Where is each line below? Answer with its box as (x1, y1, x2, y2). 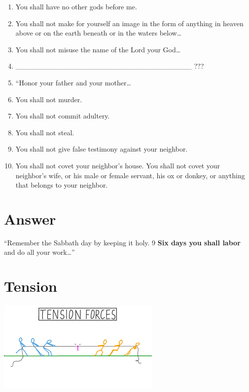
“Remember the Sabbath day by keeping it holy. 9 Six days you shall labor (4, 237, 241, 247)
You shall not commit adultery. (15, 111, 110, 121)
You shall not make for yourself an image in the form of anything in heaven (15, 18, 244, 28)
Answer (4, 208, 56, 229)
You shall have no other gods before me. (15, 1, 137, 11)
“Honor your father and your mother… (15, 77, 131, 87)
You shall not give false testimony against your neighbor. (15, 144, 188, 154)
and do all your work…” (4, 247, 75, 257)
